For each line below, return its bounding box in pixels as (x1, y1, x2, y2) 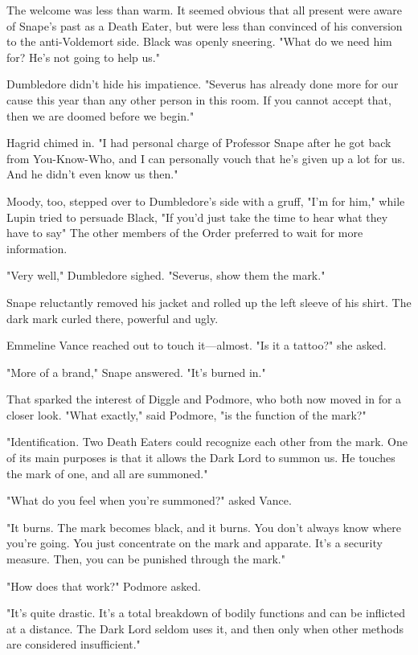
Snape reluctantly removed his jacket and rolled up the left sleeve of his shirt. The (6, 293, 412, 310)
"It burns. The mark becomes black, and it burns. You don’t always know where (6, 518, 402, 535)
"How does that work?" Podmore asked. (6, 577, 201, 594)
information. (6, 239, 68, 256)
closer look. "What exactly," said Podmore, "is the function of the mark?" (6, 406, 367, 423)
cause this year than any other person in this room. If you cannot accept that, (6, 91, 391, 108)
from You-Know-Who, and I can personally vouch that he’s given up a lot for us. (6, 149, 405, 166)
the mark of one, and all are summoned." (6, 465, 208, 481)
